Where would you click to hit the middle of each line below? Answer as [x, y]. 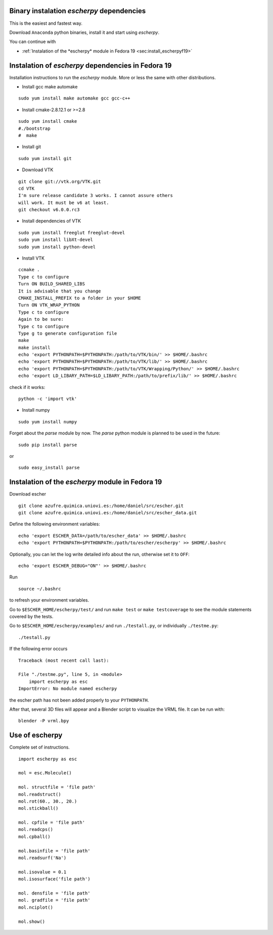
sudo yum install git [45, 158]
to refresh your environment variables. [49, 600]
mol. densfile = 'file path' [54, 893]
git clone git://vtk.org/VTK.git [60, 181]
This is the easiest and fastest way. [46, 23]
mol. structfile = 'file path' [57, 787]
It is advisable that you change [60, 291]
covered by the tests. [31, 616]
